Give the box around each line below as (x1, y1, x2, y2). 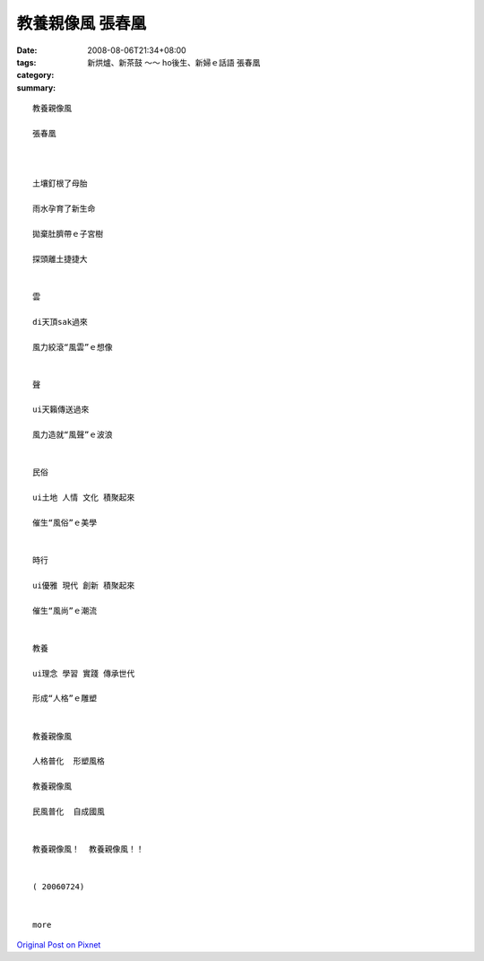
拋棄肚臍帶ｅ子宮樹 (32, 229, 103, 240)
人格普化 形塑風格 (32, 756, 105, 766)
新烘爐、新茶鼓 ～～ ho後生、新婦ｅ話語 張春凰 (87, 57, 261, 67)
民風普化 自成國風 (32, 806, 105, 817)
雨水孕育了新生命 (32, 204, 96, 214)
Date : (16, 45, 38, 56)
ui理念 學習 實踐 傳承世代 (32, 668, 135, 678)
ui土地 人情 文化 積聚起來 (32, 493, 135, 502)
